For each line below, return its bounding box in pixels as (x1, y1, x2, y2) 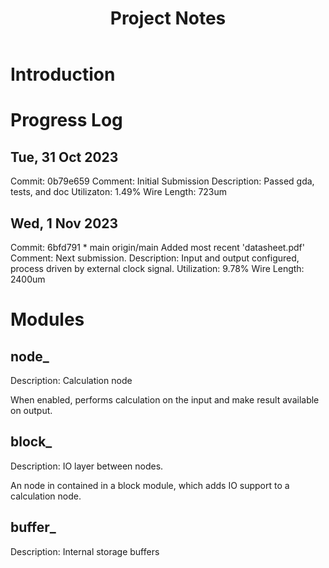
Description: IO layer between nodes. (10, 460, 164, 472)
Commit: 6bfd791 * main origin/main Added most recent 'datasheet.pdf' (10, 242, 305, 253)
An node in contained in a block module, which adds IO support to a (10, 479, 290, 491)
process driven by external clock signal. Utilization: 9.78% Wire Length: (10, 263, 305, 274)
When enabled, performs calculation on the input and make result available (10, 394, 320, 406)
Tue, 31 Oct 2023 (10, 148, 119, 166)
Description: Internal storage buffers (10, 545, 160, 557)
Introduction (10, 63, 116, 86)
